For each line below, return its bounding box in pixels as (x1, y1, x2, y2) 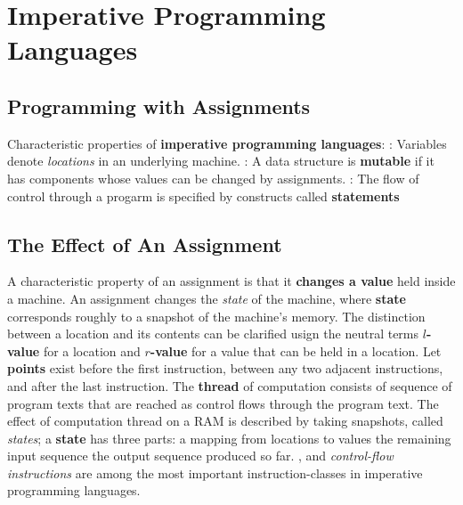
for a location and (43, 341, 141, 360)
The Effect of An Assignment (7, 230, 282, 257)
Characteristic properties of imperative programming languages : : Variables (7, 134, 447, 152)
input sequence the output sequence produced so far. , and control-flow (7, 446, 394, 465)
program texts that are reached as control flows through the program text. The (7, 394, 439, 412)
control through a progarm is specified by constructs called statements (7, 186, 400, 205)
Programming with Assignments (7, 92, 311, 119)
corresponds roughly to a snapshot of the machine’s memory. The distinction (7, 306, 426, 325)
